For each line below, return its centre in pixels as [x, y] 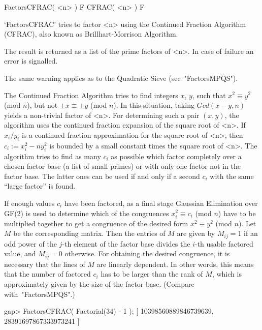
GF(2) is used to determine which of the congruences [87, 213]
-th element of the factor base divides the [126, 243]
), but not [42, 105]
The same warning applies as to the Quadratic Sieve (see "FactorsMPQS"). [121, 78]
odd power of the [30, 243]
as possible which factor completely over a [176, 156]
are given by [196, 233]
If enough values [29, 203]
